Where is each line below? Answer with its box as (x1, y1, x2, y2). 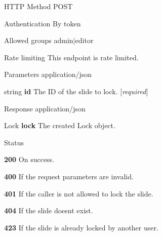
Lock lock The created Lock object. (4, 120, 115, 131)
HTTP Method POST (4, 1, 73, 11)
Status (4, 137, 24, 147)
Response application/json (4, 103, 86, 113)
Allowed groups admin (4, 35, 73, 46)
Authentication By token (4, 18, 81, 28)
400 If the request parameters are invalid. (4, 171, 134, 181)
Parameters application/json (4, 69, 92, 80)
